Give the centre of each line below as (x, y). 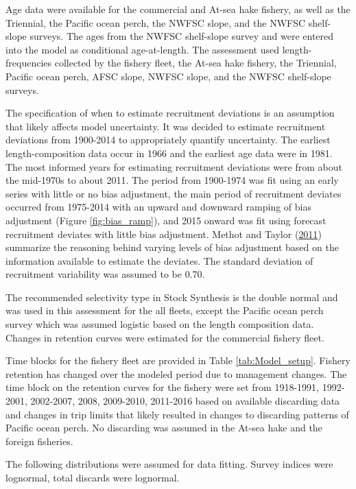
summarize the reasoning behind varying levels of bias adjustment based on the (172, 247)
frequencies (29, 63)
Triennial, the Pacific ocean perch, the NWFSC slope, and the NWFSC (156, 22)
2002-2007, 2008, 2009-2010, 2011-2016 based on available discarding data (185, 401)
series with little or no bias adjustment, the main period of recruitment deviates (174, 193)
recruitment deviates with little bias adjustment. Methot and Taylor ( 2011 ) (164, 234)
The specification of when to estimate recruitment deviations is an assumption (170, 113)
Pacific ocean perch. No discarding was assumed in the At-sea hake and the (164, 428)
